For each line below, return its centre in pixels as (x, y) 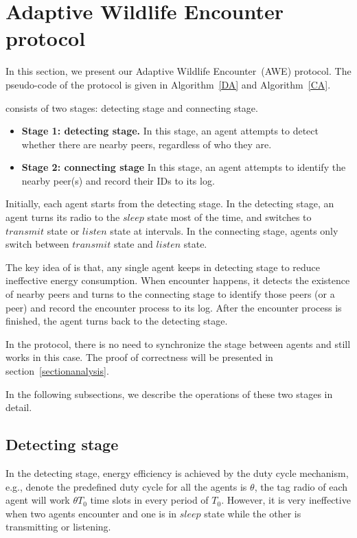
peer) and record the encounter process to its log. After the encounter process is (174, 307)
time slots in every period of (149, 500)
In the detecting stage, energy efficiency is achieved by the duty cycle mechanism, (177, 472)
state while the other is (253, 513)
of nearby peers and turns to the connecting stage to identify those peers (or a (170, 294)
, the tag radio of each (301, 486)
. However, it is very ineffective (286, 500)
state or (63, 230)
